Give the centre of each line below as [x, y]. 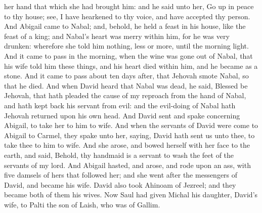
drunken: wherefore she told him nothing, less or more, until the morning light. [126, 46]
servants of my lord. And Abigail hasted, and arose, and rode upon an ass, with [127, 165]
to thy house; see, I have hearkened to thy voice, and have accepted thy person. [127, 16]
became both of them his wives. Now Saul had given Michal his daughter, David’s [131, 195]
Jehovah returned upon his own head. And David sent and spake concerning [122, 115]
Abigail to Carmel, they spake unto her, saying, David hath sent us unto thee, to [129, 135]
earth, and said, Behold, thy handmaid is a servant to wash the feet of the [119, 155]
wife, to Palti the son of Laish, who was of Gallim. [82, 204]
